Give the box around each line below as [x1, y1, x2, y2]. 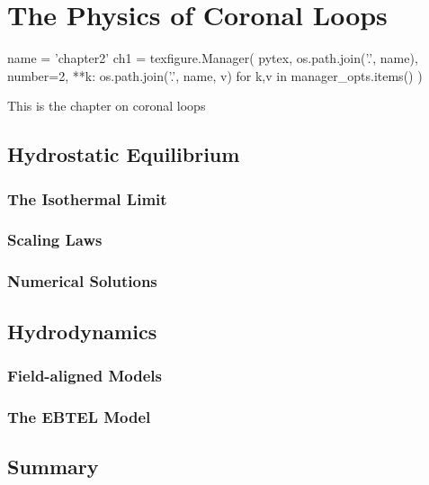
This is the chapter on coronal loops [7, 96, 206, 115]
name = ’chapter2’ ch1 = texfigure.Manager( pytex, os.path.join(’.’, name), [7, 49, 418, 67]
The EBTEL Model [7, 405, 151, 427]
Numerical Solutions [7, 270, 157, 292]
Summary [7, 453, 99, 481]
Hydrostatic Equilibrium [7, 140, 240, 168]
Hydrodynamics [7, 317, 157, 345]
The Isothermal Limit [7, 187, 167, 210]
